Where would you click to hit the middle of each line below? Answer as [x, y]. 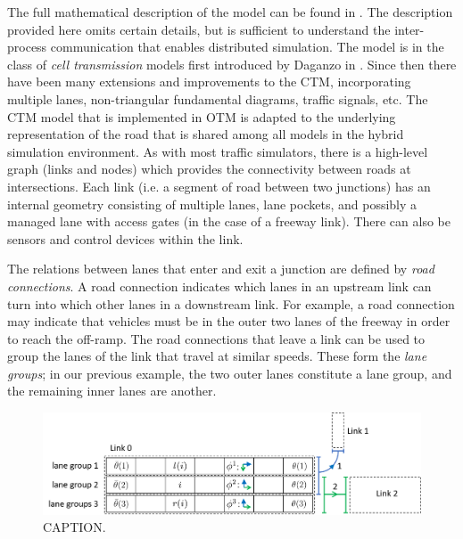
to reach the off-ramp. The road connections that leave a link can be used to [216, 338]
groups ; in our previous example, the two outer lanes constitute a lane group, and [230, 373]
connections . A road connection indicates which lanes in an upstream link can [219, 286]
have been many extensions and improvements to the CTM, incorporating [209, 82]
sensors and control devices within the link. [125, 238]
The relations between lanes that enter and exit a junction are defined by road [221, 269]
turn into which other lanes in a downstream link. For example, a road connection [231, 303]
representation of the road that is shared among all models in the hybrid [206, 134]
